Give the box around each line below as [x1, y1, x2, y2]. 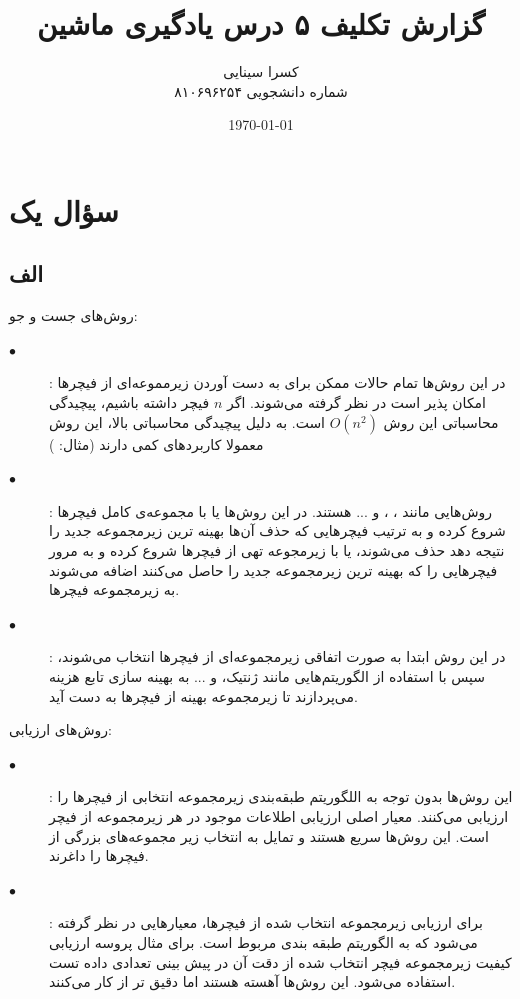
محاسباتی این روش [383, 411, 499, 432]
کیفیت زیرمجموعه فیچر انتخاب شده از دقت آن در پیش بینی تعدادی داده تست [49, 951, 512, 972]
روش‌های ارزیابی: [9, 719, 112, 740]
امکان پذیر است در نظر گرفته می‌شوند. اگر [227, 392, 487, 413]
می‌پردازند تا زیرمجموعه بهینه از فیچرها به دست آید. [49, 685, 358, 706]
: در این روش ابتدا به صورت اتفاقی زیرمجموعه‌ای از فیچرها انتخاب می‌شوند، [49, 646, 506, 667]
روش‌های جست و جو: [9, 305, 138, 326]
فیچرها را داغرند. [49, 845, 149, 866]
